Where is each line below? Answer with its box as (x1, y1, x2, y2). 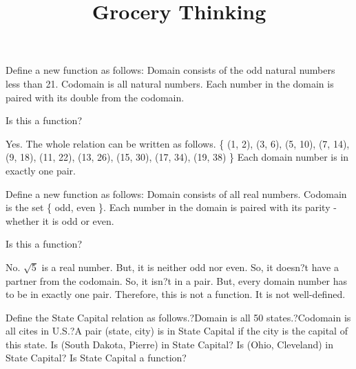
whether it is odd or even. (6, 213, 114, 228)
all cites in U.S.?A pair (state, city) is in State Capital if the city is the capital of (6, 323, 348, 338)
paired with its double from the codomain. (6, 90, 185, 104)
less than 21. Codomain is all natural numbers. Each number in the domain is (6, 76, 334, 90)
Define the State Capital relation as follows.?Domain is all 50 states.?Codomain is (6, 310, 351, 324)
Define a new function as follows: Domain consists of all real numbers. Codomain (6, 186, 347, 201)
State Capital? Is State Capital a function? (6, 350, 187, 365)
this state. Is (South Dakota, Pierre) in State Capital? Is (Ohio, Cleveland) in (6, 337, 334, 351)
